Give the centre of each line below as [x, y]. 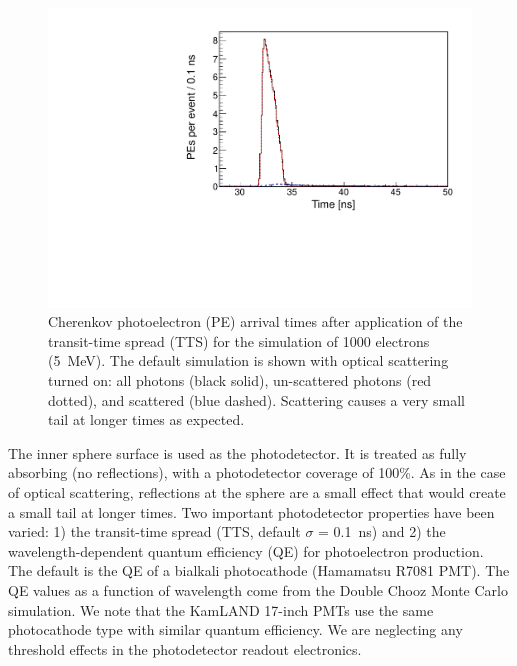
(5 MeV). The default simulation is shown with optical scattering [248, 360]
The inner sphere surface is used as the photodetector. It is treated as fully [237, 452]
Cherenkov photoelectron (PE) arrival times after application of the [255, 321]
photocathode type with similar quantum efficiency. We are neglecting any [235, 629]
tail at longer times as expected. [146, 419]
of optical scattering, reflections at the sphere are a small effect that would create [257, 492]
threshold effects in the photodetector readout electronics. [185, 648]
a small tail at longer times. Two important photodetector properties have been [251, 511]
